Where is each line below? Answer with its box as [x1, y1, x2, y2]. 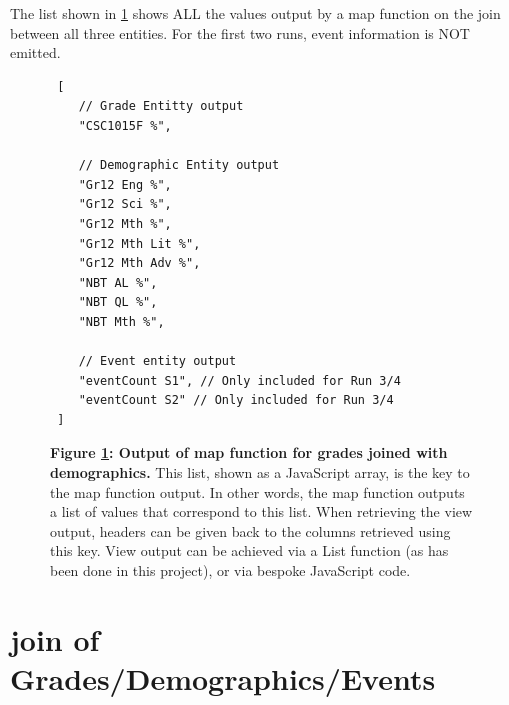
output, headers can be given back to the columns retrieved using [50, 520, 451, 541]
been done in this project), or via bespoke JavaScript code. [50, 560, 411, 581]
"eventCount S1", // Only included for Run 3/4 [78, 373, 401, 388]
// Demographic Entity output [78, 158, 280, 173]
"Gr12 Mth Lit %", [78, 236, 201, 251]
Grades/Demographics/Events [10, 658, 436, 698]
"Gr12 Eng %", [78, 177, 172, 192]
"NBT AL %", [78, 275, 158, 290]
